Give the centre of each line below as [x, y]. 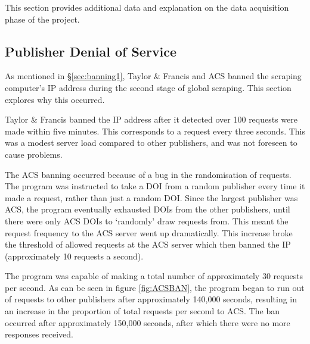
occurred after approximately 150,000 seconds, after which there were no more [148, 322]
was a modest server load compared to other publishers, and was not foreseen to [151, 143]
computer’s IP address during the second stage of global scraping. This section [148, 87]
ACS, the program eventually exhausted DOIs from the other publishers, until [148, 209]
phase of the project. [42, 19]
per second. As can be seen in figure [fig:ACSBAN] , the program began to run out [155, 287]
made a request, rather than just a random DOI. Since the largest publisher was [151, 197]
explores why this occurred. [55, 99]
